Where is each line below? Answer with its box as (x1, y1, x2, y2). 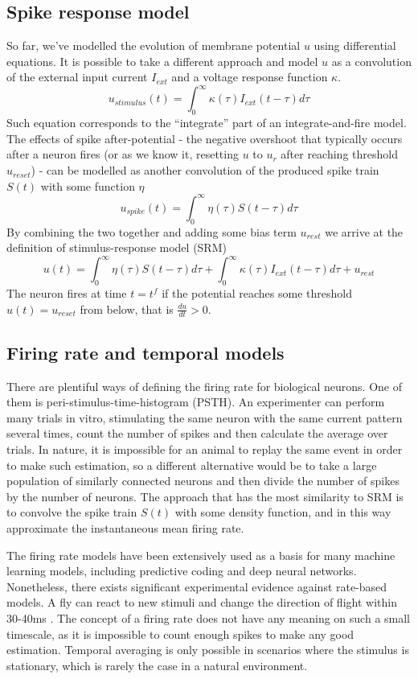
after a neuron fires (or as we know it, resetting (6, 146, 239, 163)
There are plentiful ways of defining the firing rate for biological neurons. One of (6, 377, 402, 394)
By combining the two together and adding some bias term (6, 223, 297, 240)
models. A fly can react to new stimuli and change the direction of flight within (6, 594, 397, 611)
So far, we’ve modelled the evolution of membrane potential (6, 37, 301, 54)
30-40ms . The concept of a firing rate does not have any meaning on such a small (6, 609, 411, 626)
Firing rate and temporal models (6, 339, 285, 364)
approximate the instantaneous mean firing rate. (6, 520, 244, 536)
